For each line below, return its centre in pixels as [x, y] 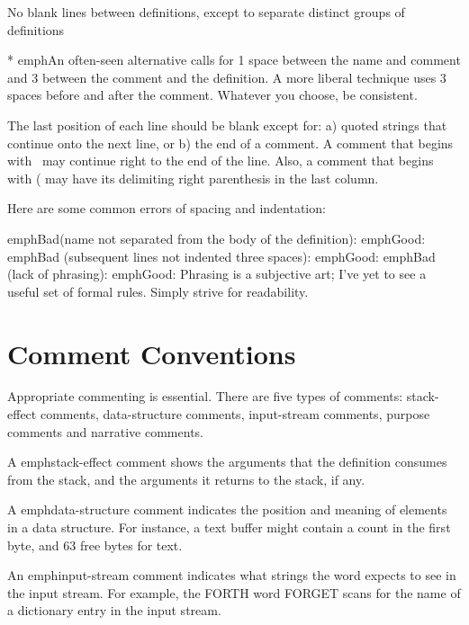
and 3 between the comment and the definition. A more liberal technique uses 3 [227, 77]
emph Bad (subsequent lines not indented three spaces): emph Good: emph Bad [221, 256]
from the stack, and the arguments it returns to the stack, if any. [186, 479]
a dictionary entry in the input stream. [114, 610]
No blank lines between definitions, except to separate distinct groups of [206, 12]
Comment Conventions [152, 353]
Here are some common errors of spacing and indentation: [167, 208]
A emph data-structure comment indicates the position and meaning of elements [227, 509]
